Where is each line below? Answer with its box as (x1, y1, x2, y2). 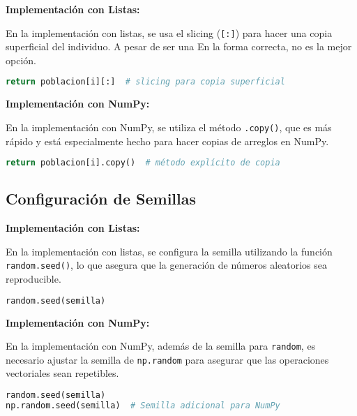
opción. (6, 52, 36, 67)
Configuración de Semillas (6, 188, 197, 209)
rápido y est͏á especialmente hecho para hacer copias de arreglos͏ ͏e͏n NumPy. (6, 133, 329, 148)
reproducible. (6, 272, 61, 286)
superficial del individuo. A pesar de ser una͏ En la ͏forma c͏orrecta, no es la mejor (6, 39, 352, 54)
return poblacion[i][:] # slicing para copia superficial (6, 77, 285, 87)
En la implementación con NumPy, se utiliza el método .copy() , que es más (6, 119, 332, 134)
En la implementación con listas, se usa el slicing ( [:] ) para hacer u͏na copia (6, 25, 333, 40)
